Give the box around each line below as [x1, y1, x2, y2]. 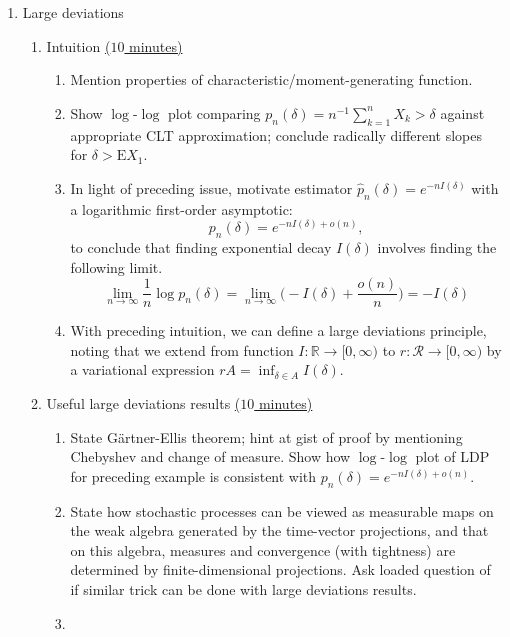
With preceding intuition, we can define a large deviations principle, [70, 320, 487, 341]
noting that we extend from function [70, 339, 294, 360]
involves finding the [377, 236, 497, 257]
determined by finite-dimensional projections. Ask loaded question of [70, 559, 491, 580]
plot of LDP [415, 446, 490, 467]
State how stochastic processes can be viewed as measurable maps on [70, 500, 494, 521]
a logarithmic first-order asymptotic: [70, 198, 293, 219]
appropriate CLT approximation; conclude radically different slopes [70, 124, 483, 145]
